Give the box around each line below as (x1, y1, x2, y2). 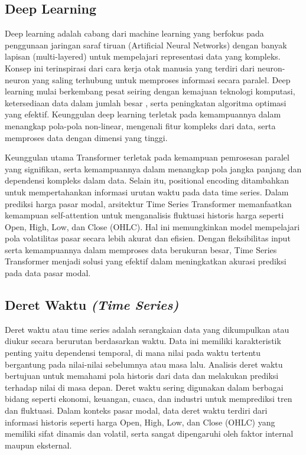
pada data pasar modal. (5, 267, 91, 279)
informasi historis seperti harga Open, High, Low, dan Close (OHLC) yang (5, 415, 275, 428)
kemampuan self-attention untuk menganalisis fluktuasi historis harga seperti (5, 209, 284, 221)
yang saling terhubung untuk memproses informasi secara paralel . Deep (32, 73, 291, 86)
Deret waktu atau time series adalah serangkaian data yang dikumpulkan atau (5, 323, 289, 335)
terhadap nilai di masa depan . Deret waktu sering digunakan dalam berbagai (5, 381, 284, 393)
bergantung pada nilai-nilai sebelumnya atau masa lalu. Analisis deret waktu (5, 358, 283, 370)
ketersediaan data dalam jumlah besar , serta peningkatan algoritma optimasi (5, 96, 287, 109)
